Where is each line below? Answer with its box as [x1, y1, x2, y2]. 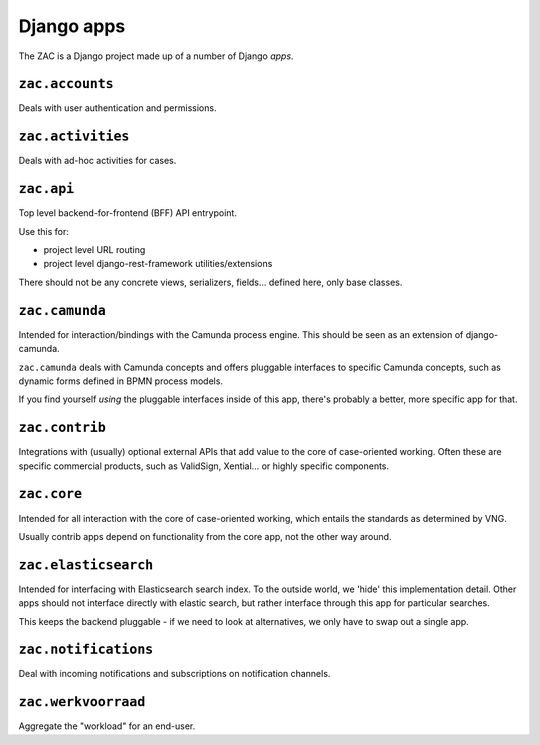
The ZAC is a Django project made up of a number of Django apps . [18, 50, 294, 62]
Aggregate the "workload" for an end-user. [18, 720, 196, 732]
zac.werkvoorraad [18, 694, 146, 710]
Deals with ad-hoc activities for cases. [18, 155, 177, 167]
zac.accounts [18, 76, 114, 92]
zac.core [18, 486, 83, 502]
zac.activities [18, 128, 130, 145]
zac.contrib [18, 420, 107, 436]
